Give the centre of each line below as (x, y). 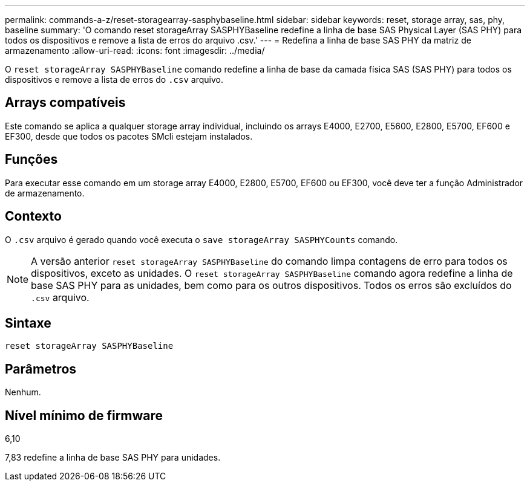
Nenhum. (23, 392)
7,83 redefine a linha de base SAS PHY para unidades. (113, 458)
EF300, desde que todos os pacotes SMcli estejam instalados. (129, 136)
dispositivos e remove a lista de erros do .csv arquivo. (114, 79)
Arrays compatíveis (65, 103)
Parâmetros (41, 369)
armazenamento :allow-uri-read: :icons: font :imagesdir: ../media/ (135, 50)
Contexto (33, 216)
